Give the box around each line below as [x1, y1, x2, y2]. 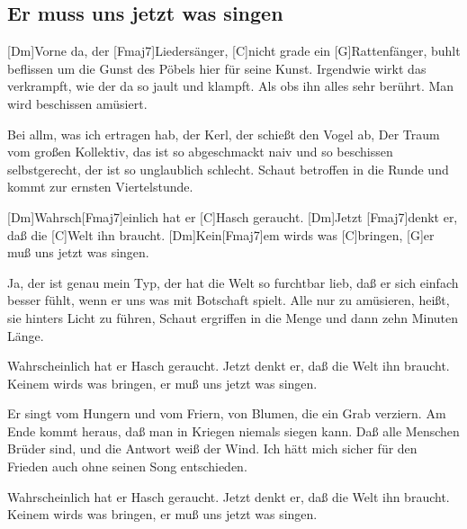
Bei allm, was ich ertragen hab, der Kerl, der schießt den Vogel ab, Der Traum [7, 124, 440, 143]
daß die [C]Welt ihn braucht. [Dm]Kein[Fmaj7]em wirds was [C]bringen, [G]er [7, 225, 435, 244]
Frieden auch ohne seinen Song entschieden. [7, 457, 247, 476]
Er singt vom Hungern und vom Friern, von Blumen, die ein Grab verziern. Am [7, 404, 446, 423]
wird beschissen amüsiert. [7, 94, 148, 112]
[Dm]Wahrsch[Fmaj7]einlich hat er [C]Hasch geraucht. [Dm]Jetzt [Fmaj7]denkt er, [7, 207, 458, 226]
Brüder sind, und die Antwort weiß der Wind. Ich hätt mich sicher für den [7, 439, 418, 458]
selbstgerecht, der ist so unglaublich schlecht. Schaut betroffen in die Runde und [7, 159, 449, 178]
